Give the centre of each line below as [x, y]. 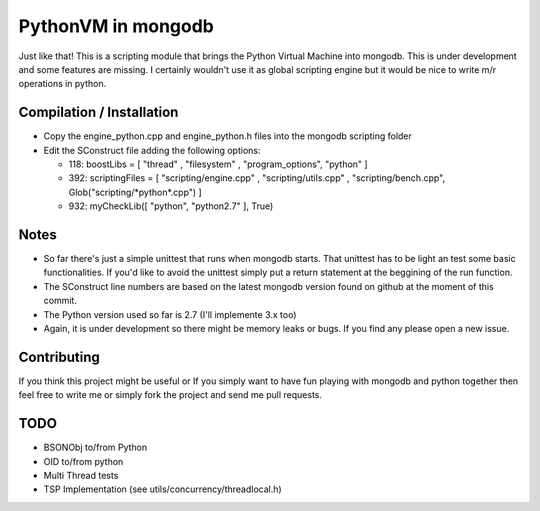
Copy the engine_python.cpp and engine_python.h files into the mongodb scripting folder [227, 136]
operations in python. [62, 84]
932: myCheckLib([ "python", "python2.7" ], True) [171, 206]
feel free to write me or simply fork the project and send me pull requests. [170, 395]
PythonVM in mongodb [116, 26]
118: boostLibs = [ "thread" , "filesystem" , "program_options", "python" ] [218, 164]
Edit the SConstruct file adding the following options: [152, 150]
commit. [60, 301]
